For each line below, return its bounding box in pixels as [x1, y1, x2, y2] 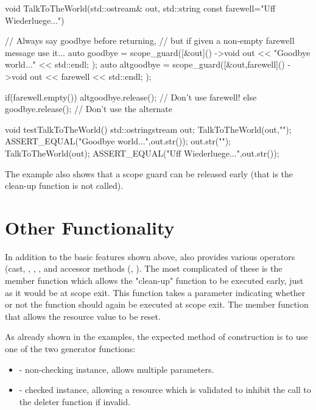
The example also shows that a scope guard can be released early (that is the [5, 167, 293, 180]
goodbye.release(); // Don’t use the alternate [5, 102, 172, 115]
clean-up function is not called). [5, 179, 124, 192]
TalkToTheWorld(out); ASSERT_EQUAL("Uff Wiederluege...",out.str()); [5, 146, 279, 159]
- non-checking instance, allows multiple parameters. [19, 362, 214, 375]
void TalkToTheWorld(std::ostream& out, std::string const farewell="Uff [5, 2, 276, 14]
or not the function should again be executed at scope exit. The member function [5, 298, 309, 311]
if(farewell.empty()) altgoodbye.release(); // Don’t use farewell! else [5, 90, 257, 103]
